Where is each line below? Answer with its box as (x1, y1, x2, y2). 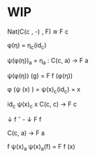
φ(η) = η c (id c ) (7, 41, 47, 51)
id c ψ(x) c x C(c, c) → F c (7, 100, 78, 110)
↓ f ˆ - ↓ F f (7, 115, 42, 124)
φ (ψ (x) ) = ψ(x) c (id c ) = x (7, 85, 81, 95)
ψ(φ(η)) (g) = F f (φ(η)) (7, 71, 73, 80)
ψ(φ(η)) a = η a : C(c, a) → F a (7, 56, 89, 66)
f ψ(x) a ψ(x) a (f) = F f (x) (7, 143, 75, 152)
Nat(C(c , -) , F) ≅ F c (7, 27, 68, 36)
